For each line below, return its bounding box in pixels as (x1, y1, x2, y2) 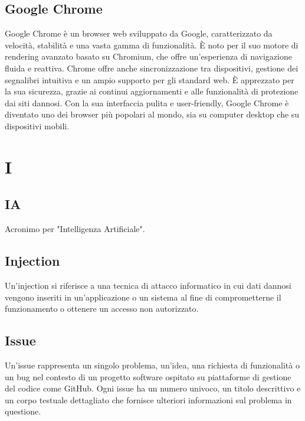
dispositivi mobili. (5, 119, 70, 132)
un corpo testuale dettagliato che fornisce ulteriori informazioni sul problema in (5, 393, 292, 406)
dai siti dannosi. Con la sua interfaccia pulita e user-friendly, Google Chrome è (5, 96, 289, 109)
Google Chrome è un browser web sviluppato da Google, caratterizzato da (5, 27, 273, 40)
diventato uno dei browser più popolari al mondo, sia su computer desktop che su (5, 108, 300, 120)
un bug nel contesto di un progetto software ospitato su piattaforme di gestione (5, 370, 291, 383)
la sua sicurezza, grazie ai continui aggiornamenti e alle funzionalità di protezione (5, 85, 299, 97)
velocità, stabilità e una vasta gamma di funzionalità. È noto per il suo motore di (5, 38, 299, 51)
